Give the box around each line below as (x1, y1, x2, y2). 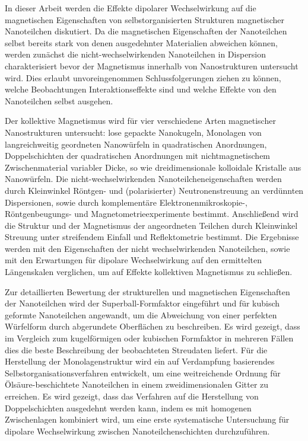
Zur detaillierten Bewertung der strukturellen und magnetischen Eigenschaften (5, 285, 290, 298)
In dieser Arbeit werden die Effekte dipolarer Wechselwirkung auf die (5, 2, 256, 14)
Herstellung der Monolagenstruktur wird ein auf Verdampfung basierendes (5, 355, 275, 367)
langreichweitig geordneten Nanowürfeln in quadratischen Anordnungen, (5, 138, 267, 150)
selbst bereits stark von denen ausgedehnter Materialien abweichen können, (5, 36, 278, 49)
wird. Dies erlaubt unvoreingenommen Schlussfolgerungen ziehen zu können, (5, 71, 281, 84)
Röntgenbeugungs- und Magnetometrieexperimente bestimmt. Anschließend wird (5, 207, 299, 220)
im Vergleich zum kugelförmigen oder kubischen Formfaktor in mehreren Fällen (5, 332, 294, 344)
